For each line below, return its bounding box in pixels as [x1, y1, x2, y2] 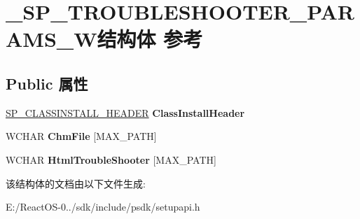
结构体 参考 [97, 24, 203, 53]
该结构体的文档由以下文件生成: [6, 176, 146, 190]
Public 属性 [6, 72, 88, 94]
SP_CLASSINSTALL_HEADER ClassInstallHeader [6, 105, 245, 120]
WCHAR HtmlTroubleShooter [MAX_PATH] [6, 152, 216, 167]
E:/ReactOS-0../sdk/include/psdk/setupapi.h [6, 199, 200, 214]
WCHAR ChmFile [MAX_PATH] [6, 129, 157, 143]
